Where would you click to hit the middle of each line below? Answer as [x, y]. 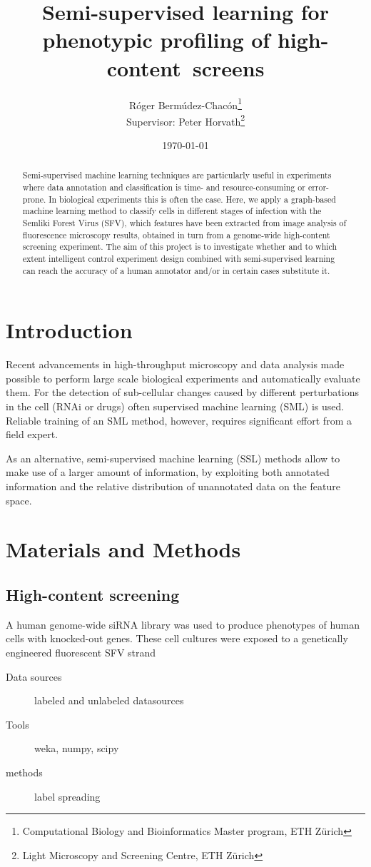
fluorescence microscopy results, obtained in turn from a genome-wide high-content [176, 234]
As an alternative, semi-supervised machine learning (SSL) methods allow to [173, 458]
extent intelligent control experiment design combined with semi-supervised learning [179, 258]
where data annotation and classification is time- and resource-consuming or [164, 187]
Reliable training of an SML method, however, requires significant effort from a [179, 420]
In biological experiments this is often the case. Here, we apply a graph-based [192, 199]
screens [228, 67]
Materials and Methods [123, 549]
